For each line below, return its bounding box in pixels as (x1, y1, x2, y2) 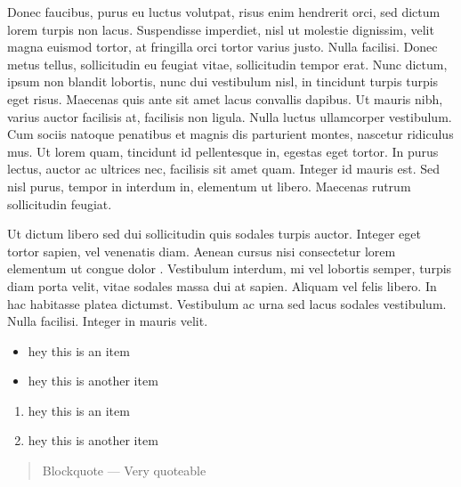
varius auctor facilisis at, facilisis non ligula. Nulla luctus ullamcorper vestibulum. (7, 107, 452, 126)
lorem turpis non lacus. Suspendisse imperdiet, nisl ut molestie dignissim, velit (7, 20, 434, 38)
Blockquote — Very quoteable (42, 461, 206, 480)
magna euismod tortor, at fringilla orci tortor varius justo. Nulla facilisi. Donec (7, 37, 438, 56)
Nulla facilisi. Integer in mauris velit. (7, 312, 208, 330)
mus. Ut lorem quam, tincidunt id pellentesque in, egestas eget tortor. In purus (7, 142, 439, 160)
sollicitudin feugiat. (7, 194, 112, 213)
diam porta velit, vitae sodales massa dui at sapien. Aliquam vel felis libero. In (7, 276, 437, 295)
